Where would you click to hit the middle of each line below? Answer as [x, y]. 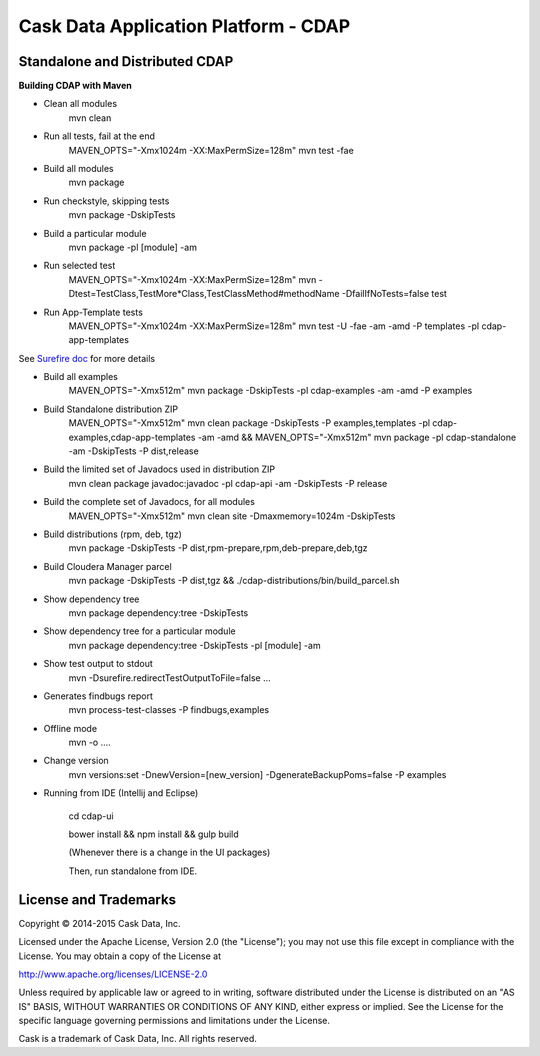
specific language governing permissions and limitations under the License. [174, 1021]
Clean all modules [80, 104]
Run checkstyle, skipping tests [106, 201]
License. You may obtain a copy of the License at [120, 956]
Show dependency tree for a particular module [139, 631]
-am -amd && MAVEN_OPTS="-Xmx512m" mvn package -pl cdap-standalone [357, 437]
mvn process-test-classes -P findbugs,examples [169, 710]
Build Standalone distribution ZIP [111, 409]
